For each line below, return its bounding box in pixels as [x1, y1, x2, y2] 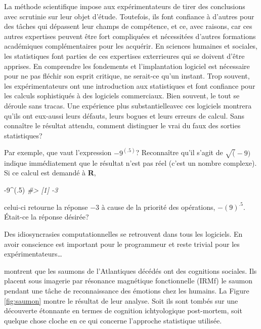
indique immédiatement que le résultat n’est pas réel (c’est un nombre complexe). [4, 157, 257, 168]
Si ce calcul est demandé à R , [4, 167, 96, 178]
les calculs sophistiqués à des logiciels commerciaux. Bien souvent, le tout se [4, 90, 240, 101]
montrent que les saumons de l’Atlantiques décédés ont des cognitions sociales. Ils [4, 265, 257, 276]
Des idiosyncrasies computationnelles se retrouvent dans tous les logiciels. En [4, 228, 243, 239]
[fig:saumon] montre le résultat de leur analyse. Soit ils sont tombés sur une [4, 295, 238, 306]
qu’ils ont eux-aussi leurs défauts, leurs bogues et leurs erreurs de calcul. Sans [4, 110, 245, 121]
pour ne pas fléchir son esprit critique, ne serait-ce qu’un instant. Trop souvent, [4, 70, 250, 81]
